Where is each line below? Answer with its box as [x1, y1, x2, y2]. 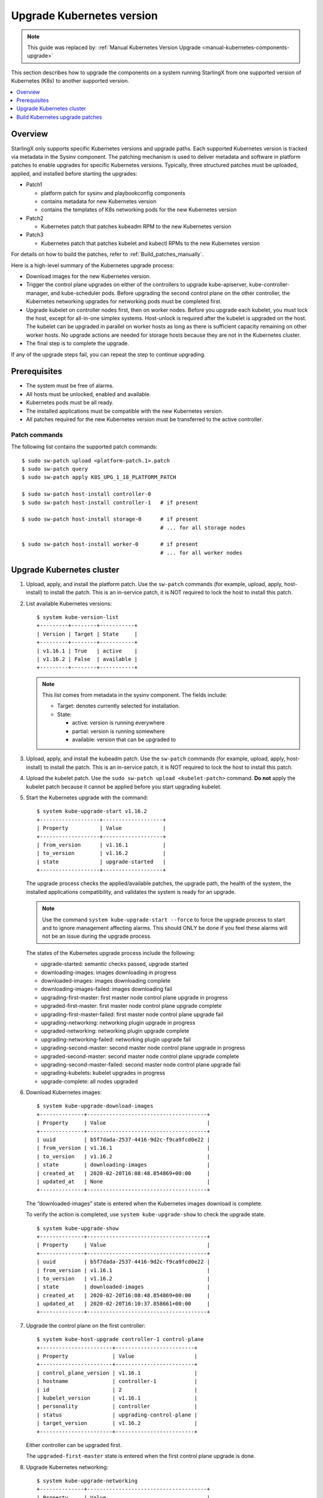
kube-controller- [249, 281, 290, 288]
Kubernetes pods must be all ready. [26, 399, 114, 406]
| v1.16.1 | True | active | [36, 647, 138, 654]
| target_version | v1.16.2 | [36, 1420, 197, 1427]
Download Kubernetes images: [26, 1089, 102, 1096]
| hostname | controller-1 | [36, 1378, 197, 1385]
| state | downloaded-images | [36, 1283, 211, 1291]
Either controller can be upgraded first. [26, 1441, 122, 1448]
